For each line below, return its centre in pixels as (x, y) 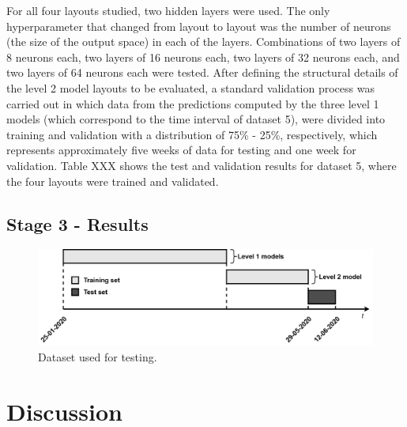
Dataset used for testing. (98, 357)
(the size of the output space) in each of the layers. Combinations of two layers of (203, 42)
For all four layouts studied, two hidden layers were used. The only (168, 10)
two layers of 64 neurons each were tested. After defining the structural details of (202, 72)
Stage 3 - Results (77, 223)
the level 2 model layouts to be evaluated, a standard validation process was (190, 87)
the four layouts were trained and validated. (113, 181)
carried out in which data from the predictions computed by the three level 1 (193, 103)
